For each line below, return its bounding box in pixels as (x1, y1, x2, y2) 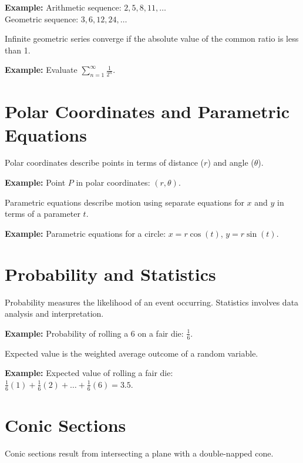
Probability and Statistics (5, 261, 216, 286)
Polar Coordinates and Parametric (5, 99, 289, 123)
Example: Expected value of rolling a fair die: (5, 367, 173, 379)
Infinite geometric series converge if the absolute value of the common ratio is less (5, 32, 299, 45)
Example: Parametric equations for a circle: (5, 227, 166, 239)
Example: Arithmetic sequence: (5, 1, 122, 13)
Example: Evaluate (5, 63, 78, 76)
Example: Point (5, 176, 66, 189)
